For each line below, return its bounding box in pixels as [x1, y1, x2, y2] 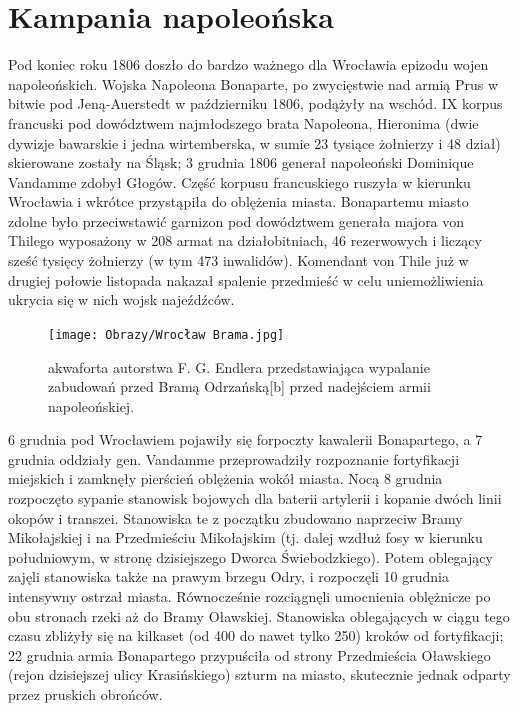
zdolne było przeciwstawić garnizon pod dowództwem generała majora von [8, 210, 465, 231]
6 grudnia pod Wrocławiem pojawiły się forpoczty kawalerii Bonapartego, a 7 [8, 429, 483, 450]
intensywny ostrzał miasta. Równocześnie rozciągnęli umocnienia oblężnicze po [8, 586, 491, 607]
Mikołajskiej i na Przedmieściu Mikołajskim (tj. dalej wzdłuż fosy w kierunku [8, 527, 483, 548]
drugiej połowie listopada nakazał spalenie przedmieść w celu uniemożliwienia [8, 269, 484, 290]
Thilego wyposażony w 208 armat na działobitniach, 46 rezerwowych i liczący [8, 230, 482, 251]
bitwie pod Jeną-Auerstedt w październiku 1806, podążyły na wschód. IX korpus [8, 93, 503, 114]
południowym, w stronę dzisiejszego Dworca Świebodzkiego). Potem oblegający [8, 546, 493, 567]
